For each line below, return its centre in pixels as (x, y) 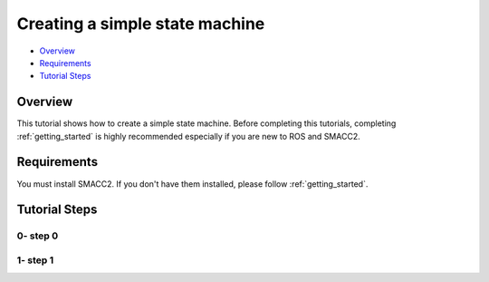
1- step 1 (35, 260)
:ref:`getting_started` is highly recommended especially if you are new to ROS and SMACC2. (189, 136)
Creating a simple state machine (141, 24)
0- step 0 (38, 236)
